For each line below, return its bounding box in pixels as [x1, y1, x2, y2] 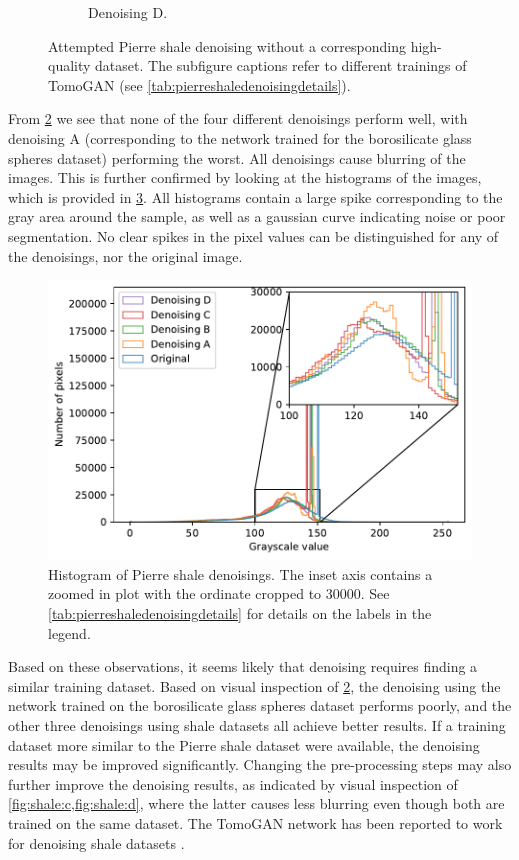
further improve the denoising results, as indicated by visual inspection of [8, 773, 458, 794]
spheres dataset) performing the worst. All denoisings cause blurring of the [8, 147, 466, 168]
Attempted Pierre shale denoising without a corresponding [48, 35, 406, 56]
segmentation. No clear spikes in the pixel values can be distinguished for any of [8, 225, 499, 246]
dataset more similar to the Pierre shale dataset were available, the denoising [8, 734, 480, 755]
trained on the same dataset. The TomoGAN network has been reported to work [8, 812, 503, 833]
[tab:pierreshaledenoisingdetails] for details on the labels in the [48, 603, 432, 623]
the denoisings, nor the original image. [8, 245, 243, 266]
